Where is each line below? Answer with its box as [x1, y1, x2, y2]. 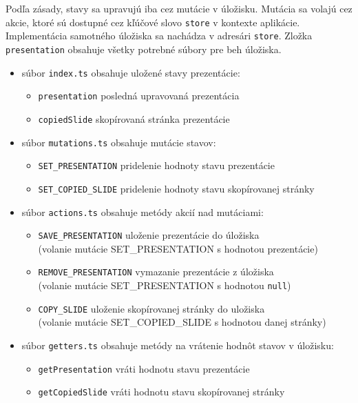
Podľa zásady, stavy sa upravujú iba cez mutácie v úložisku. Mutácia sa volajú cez [6, 1, 352, 15]
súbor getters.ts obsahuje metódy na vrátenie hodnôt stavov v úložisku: [21, 337, 334, 352]
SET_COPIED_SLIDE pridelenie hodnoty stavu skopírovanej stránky [38, 181, 315, 195]
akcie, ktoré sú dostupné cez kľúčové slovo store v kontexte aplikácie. [6, 14, 300, 29]
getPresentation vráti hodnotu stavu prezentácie [38, 361, 250, 375]
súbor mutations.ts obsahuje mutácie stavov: [21, 135, 216, 149]
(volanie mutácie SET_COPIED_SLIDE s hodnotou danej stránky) [38, 315, 326, 329]
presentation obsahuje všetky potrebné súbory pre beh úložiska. [6, 41, 282, 56]
